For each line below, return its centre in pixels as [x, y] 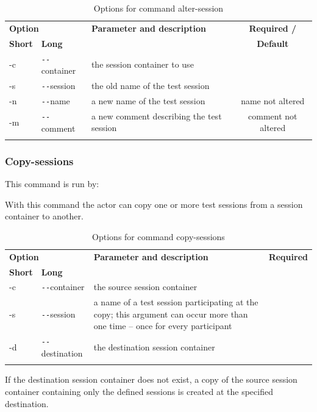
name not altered [273, 100]
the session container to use [142, 64]
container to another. [44, 216]
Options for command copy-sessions [158, 236]
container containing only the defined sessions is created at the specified [139, 391]
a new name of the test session [148, 100]
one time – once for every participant [163, 326]
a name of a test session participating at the [176, 302]
